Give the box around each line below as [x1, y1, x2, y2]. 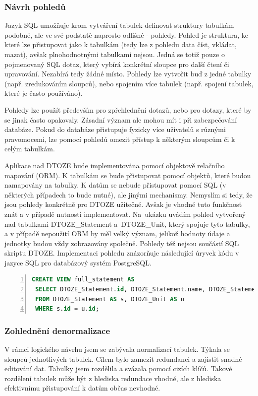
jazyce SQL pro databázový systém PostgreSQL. [4, 257, 152, 267]
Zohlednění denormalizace [4, 324, 110, 336]
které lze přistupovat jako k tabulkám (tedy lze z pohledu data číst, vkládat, [4, 39, 237, 50]
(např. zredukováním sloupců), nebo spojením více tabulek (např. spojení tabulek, [4, 78, 254, 88]
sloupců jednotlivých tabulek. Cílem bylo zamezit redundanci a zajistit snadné [4, 353, 242, 364]
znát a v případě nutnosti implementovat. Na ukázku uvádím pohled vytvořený [4, 208, 246, 219]
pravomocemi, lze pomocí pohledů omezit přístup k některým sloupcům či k [4, 133, 235, 144]
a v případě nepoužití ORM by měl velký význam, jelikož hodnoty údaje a [4, 228, 230, 239]
